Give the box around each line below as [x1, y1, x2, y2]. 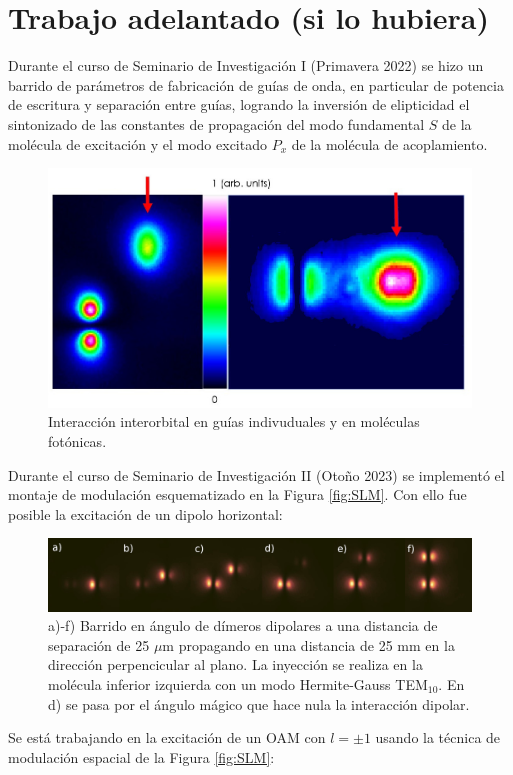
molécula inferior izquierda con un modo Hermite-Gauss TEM [48, 673, 428, 694]
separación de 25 [48, 634, 150, 655]
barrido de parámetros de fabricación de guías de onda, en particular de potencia [8, 74, 504, 95]
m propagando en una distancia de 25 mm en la [162, 634, 455, 655]
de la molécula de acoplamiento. [291, 133, 488, 154]
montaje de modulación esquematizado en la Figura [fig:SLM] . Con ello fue [8, 484, 467, 505]
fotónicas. [48, 430, 107, 451]
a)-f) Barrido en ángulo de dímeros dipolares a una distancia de [48, 615, 438, 636]
